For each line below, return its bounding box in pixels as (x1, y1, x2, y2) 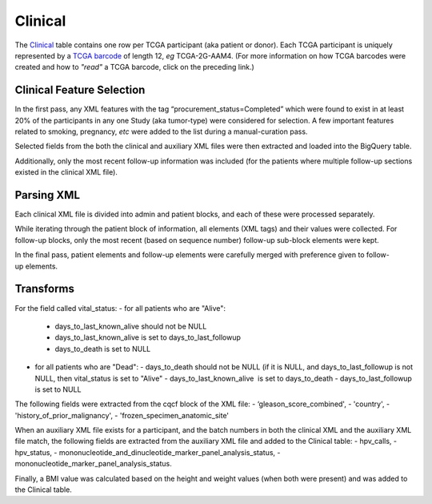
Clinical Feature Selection (14, 83, 146, 97)
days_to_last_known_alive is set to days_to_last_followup (54, 333, 242, 342)
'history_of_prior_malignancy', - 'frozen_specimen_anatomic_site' (14, 410, 230, 420)
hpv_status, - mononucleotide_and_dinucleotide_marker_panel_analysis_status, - (14, 447, 281, 457)
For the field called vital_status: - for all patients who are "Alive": (14, 303, 226, 312)
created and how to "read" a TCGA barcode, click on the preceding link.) (14, 62, 255, 72)
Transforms (14, 282, 75, 296)
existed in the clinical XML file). (14, 167, 118, 177)
